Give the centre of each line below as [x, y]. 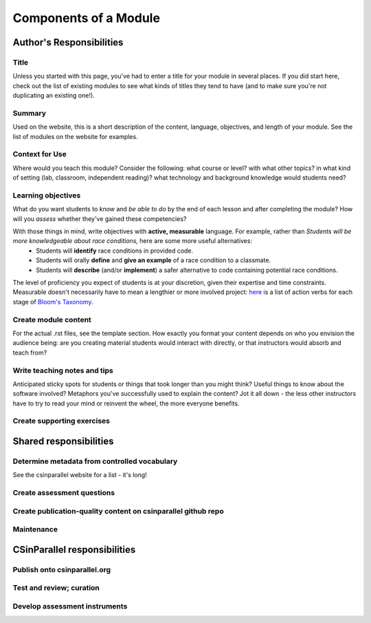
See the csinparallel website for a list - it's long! [80, 475]
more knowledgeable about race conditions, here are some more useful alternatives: [133, 241]
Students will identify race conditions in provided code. [115, 251]
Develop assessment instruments [70, 606]
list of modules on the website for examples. [75, 136]
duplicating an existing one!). [54, 96]
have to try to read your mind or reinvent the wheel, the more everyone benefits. [126, 403]
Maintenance [35, 529]
